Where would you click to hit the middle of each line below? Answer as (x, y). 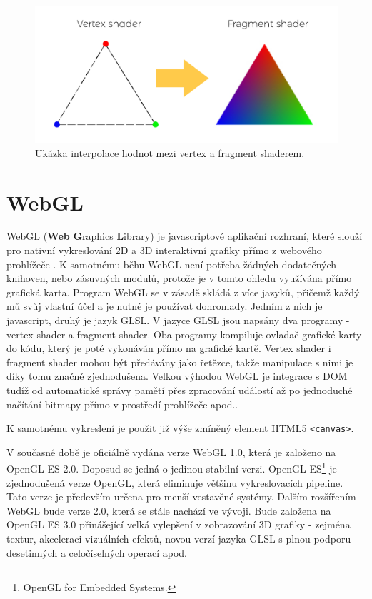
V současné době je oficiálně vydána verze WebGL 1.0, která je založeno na (171, 452)
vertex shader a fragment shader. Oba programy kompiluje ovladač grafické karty (184, 334)
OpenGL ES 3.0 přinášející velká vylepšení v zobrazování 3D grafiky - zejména (179, 524)
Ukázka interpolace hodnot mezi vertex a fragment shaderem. (170, 152)
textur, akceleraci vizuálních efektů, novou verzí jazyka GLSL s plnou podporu (179, 539)
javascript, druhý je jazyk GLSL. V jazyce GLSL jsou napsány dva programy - (178, 320)
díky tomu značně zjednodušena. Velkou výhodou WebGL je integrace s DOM (177, 376)
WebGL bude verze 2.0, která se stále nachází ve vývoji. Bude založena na (169, 510)
